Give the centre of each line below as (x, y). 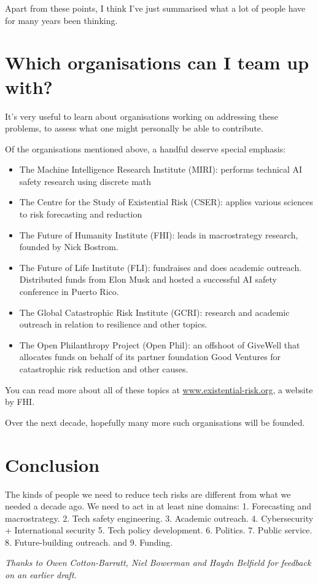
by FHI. (20, 402)
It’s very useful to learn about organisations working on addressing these (142, 116)
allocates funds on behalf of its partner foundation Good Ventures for (150, 357)
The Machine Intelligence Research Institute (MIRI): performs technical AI (161, 169)
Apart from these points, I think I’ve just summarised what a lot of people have (155, 8)
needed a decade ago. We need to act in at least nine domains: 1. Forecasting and (158, 506)
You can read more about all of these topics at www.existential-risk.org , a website (159, 389)
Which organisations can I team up (157, 62)
